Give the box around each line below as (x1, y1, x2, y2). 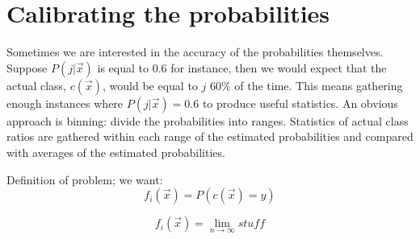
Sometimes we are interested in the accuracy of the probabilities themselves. (6, 43, 384, 60)
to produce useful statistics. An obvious (202, 94, 398, 111)
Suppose (6, 59, 48, 76)
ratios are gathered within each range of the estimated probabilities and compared (6, 128, 414, 145)
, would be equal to (103, 76, 198, 93)
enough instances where (6, 94, 124, 111)
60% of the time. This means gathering (209, 76, 403, 93)
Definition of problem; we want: (6, 171, 163, 187)
